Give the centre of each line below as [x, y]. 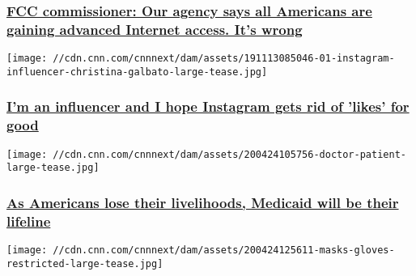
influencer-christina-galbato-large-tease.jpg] [137, 72]
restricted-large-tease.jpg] [85, 263]
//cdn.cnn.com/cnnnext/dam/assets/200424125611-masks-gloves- [224, 251]
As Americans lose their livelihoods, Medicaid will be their [203, 202]
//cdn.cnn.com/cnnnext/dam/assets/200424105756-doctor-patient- [229, 154]
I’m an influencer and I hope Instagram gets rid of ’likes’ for [208, 106]
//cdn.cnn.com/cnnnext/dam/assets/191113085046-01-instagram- [224, 59]
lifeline [29, 221]
